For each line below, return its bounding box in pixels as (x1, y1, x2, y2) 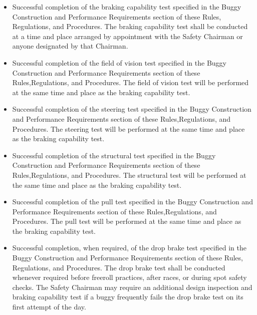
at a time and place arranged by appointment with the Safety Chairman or (12, 31, 243, 41)
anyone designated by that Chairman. (12, 41, 128, 51)
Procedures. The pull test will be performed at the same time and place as (12, 216, 241, 226)
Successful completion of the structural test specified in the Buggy (12, 150, 216, 160)
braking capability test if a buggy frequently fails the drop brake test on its (12, 291, 243, 302)
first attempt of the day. (12, 301, 86, 312)
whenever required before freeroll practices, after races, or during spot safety (12, 272, 247, 282)
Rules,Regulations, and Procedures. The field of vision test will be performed (12, 77, 249, 88)
